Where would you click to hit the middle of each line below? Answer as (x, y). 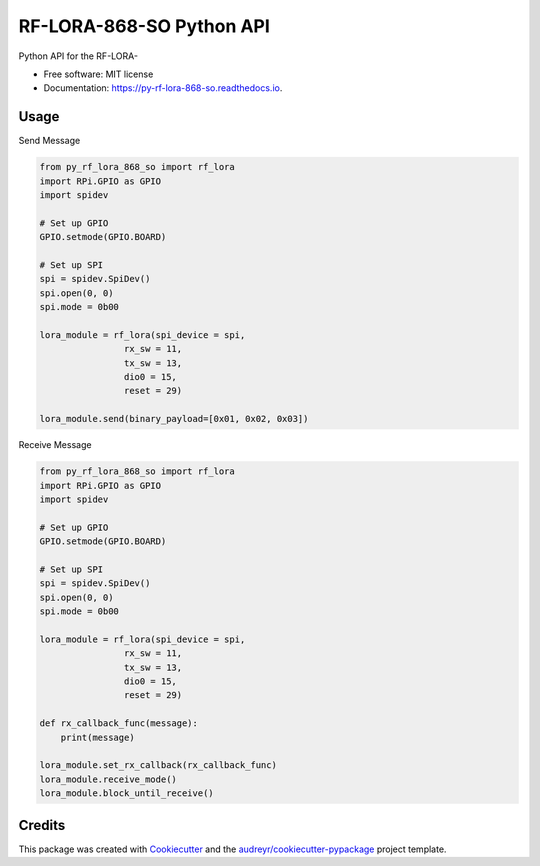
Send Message (49, 141)
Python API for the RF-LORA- (78, 56)
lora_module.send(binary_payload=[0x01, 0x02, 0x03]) (174, 419)
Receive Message (55, 445)
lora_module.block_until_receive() (126, 793)
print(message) (97, 737)
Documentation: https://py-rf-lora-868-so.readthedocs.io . (163, 88)
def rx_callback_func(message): (119, 723)
